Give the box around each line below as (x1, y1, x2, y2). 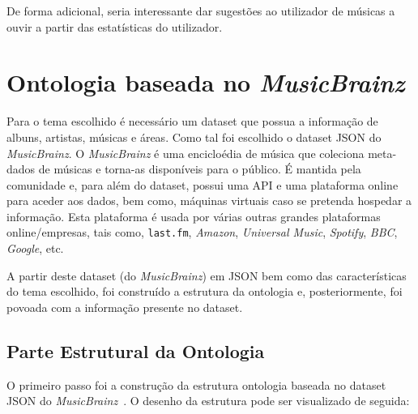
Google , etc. (6, 240, 64, 257)
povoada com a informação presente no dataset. (6, 298, 243, 315)
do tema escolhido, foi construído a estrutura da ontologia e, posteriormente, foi (6, 283, 403, 300)
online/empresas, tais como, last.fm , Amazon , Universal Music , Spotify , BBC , (6, 224, 398, 241)
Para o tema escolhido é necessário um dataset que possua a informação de (6, 113, 378, 130)
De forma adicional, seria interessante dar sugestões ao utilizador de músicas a (6, 2, 395, 19)
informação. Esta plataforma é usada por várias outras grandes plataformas (6, 207, 381, 224)
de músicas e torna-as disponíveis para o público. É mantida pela (38, 160, 361, 177)
